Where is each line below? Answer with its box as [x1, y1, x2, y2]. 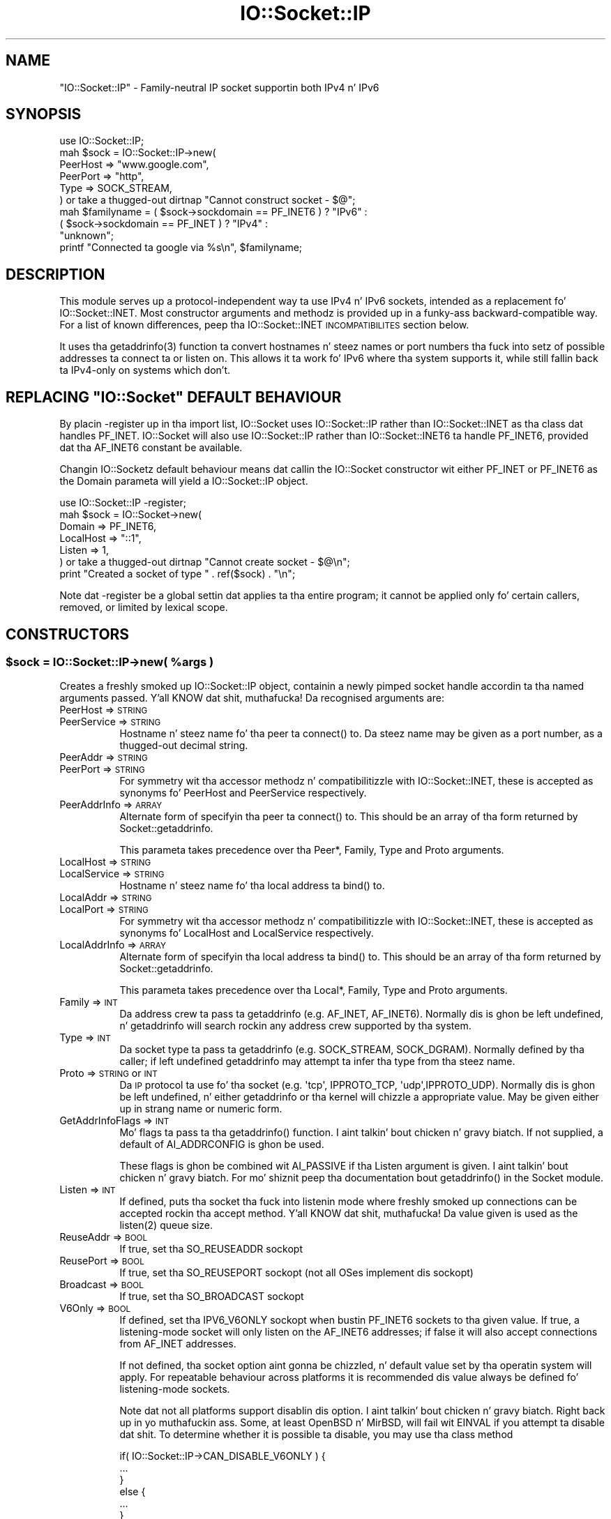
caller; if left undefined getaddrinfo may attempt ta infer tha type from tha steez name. [119, 1055, 515, 1068]
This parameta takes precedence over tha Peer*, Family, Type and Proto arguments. [119, 844, 504, 856]
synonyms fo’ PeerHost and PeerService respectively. [119, 787, 367, 799]
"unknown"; [59, 229, 114, 242]
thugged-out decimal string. [119, 739, 248, 752]
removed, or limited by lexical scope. [59, 601, 228, 614]
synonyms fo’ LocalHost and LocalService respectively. [119, 927, 374, 939]
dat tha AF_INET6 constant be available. [59, 441, 243, 454]
